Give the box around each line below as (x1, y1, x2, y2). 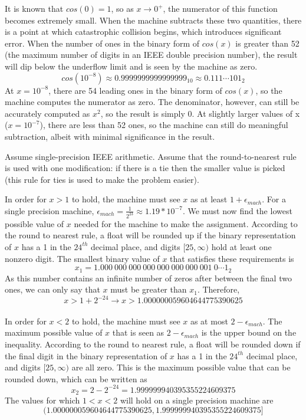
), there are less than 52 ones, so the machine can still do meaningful (40, 119, 288, 131)
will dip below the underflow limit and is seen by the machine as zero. (5, 60, 258, 72)
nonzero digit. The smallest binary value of (5, 252, 160, 264)
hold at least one (211, 240, 272, 252)
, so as (111, 2, 134, 14)
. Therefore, (197, 283, 240, 296)
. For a (262, 193, 286, 205)
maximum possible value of (5, 326, 103, 339)
